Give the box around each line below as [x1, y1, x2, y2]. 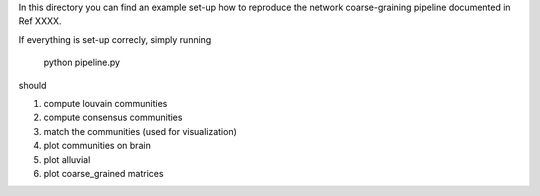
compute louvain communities [43, 97, 168, 109]
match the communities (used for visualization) [43, 125, 237, 137]
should [18, 79, 47, 91]
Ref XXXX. [18, 15, 62, 27]
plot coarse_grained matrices [43, 167, 164, 179]
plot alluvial [43, 153, 91, 165]
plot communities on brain [43, 140, 152, 152]
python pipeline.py [43, 56, 120, 69]
